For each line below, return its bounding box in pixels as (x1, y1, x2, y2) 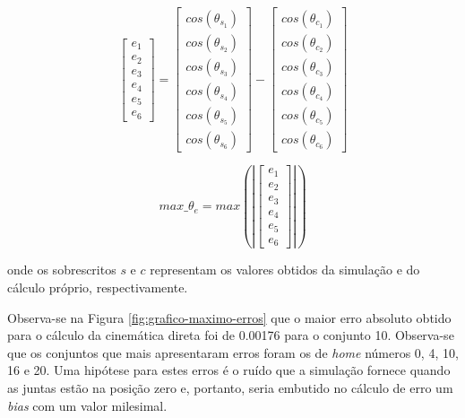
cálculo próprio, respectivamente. (7, 277, 188, 296)
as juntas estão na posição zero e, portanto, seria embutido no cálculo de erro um (7, 378, 453, 396)
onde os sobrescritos (7, 260, 116, 279)
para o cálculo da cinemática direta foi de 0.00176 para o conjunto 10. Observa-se (7, 326, 454, 344)
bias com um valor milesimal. (7, 396, 168, 414)
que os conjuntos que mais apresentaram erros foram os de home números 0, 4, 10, (7, 343, 459, 361)
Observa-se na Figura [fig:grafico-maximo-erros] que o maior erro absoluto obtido (7, 308, 452, 327)
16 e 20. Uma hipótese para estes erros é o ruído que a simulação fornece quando (7, 361, 451, 379)
